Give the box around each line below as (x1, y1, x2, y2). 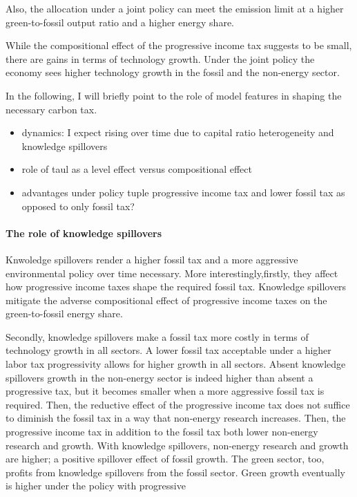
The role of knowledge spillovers (6, 225, 162, 240)
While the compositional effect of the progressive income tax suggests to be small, (6, 38, 352, 53)
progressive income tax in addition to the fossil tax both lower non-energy (6, 424, 318, 439)
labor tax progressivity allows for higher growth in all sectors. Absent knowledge (6, 357, 346, 371)
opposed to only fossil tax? (21, 198, 135, 213)
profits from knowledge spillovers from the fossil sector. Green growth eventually (6, 465, 345, 479)
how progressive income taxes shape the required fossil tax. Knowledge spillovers (6, 279, 347, 294)
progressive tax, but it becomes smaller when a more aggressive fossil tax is (6, 384, 325, 398)
